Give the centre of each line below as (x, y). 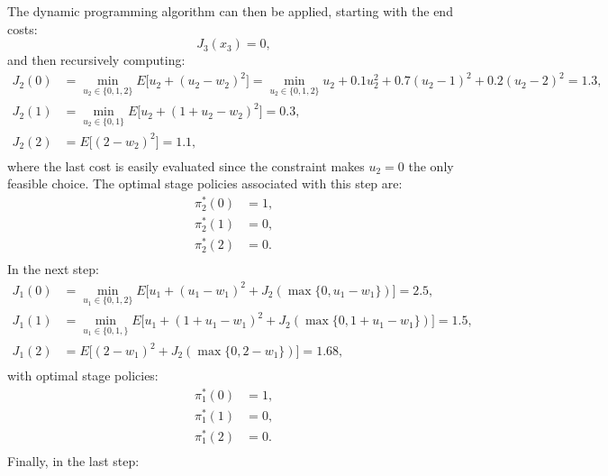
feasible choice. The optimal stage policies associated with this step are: (205, 183)
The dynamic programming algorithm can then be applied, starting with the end (230, 11)
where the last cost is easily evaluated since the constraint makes (186, 165)
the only (431, 165)
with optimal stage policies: (83, 375)
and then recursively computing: (96, 60)
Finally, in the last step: (73, 461)
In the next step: (53, 269)
